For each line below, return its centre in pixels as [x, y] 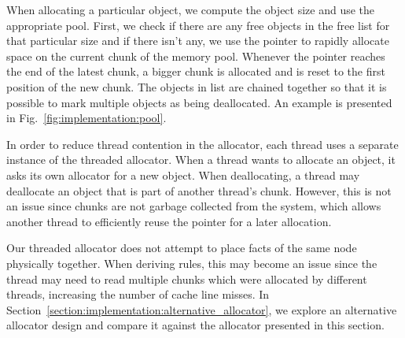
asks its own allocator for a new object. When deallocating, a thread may [183, 175]
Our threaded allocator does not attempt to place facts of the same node [182, 248]
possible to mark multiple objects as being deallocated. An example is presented [199, 102]
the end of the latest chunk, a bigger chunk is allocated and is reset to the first [196, 71]
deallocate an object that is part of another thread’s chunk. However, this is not [199, 190]
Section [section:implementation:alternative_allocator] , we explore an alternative [202, 309]
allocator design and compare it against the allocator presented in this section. [195, 325]
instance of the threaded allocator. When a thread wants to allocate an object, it [201, 160]
